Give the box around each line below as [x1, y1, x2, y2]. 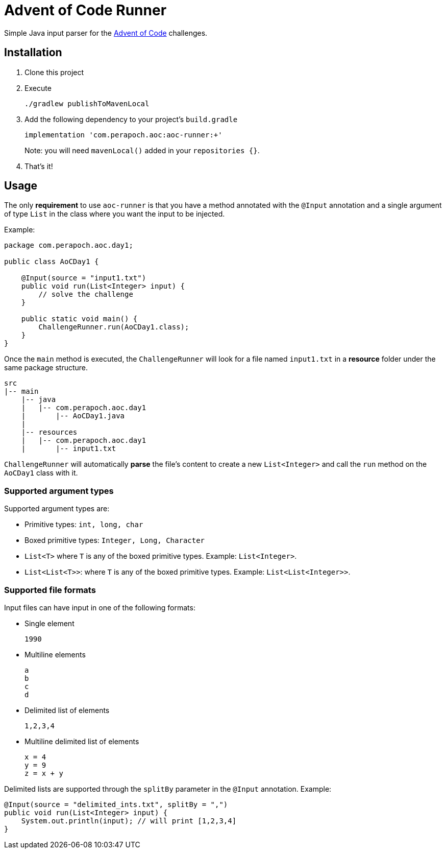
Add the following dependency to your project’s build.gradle [24, 114, 238, 124]
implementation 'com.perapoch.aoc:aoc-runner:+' [24, 130, 222, 139]
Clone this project [24, 67, 84, 77]
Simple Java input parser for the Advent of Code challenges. [4, 28, 208, 37]
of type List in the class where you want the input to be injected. [4, 209, 225, 219]
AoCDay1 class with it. [4, 468, 78, 478]
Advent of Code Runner [4, 2, 167, 19]
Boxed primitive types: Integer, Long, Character [24, 536, 205, 545]
